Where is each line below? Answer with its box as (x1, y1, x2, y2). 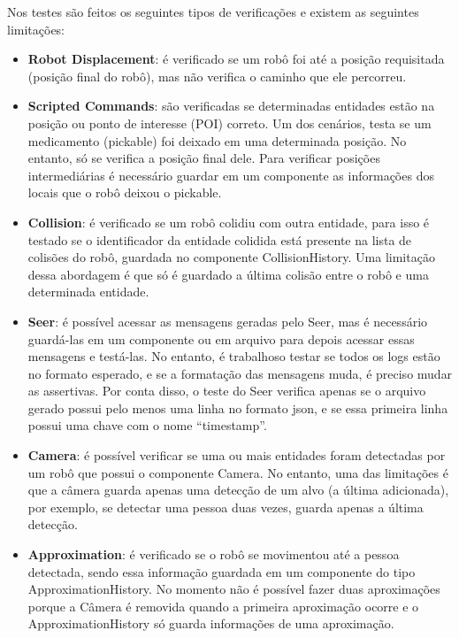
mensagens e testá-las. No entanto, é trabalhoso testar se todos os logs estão (27, 347, 440, 365)
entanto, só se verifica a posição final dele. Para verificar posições (27, 149, 380, 167)
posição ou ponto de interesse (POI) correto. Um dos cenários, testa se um (27, 113, 432, 132)
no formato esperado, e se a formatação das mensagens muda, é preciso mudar (27, 364, 453, 382)
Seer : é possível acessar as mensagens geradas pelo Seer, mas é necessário (27, 311, 428, 330)
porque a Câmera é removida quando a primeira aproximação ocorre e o (27, 596, 419, 615)
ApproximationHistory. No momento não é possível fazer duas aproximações (27, 580, 440, 598)
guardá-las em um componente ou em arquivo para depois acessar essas (27, 329, 415, 348)
